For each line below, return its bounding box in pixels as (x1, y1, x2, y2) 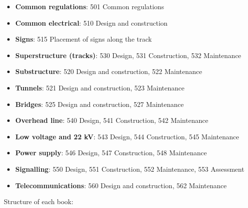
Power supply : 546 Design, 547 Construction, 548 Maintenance (15, 148, 207, 158)
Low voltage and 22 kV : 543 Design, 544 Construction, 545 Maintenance (15, 131, 239, 141)
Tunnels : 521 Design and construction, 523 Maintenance (15, 82, 185, 92)
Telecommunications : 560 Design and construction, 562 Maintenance (15, 180, 227, 190)
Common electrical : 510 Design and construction (15, 17, 168, 28)
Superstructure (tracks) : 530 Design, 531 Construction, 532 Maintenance (15, 50, 241, 60)
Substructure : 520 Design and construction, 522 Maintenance (15, 66, 202, 76)
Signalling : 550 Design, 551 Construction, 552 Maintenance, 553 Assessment (15, 163, 245, 174)
